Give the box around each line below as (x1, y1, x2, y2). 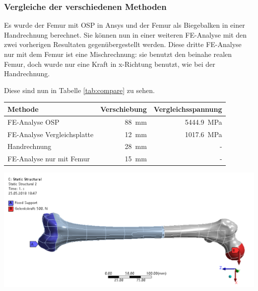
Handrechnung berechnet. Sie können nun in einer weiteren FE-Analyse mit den (4, 29, 247, 40)
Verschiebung (100, 103, 147, 114)
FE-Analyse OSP (7, 116, 60, 127)
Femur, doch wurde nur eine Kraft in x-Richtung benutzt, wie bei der (4, 58, 215, 69)
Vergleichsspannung (153, 103, 222, 114)
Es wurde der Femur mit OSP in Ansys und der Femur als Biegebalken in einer (4, 20, 245, 30)
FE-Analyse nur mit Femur (7, 153, 90, 164)
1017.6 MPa (185, 129, 222, 139)
